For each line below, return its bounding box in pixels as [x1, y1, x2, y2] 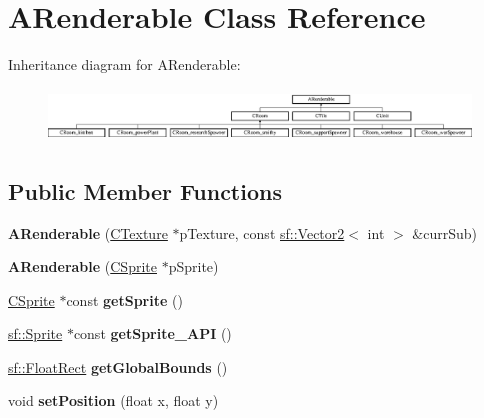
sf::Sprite [8, 323, 63, 344]
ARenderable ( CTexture [8, 222, 168, 243]
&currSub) [412, 222, 477, 243]
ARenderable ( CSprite [8, 256, 157, 277]
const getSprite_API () [73, 323, 232, 344]
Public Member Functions [8, 175, 282, 206]
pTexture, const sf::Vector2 [179, 222, 345, 243]
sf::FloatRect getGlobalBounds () [8, 356, 228, 377]
